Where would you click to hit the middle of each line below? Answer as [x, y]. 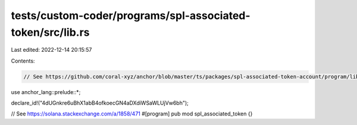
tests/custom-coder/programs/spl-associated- [131, 15]
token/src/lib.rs [50, 32]
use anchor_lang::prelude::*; [46, 92]
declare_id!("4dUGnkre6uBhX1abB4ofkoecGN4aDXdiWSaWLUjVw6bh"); [100, 103]
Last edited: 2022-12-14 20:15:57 [51, 50]
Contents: [23, 61]
